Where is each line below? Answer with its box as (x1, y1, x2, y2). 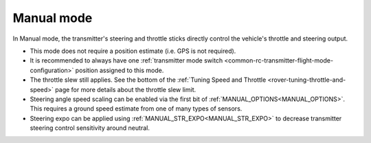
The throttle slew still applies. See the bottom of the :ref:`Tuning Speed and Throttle (30, 76, 267, 84)
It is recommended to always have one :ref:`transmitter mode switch (30, 56, 223, 65)
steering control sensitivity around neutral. (30, 124, 150, 132)
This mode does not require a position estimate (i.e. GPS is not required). (30, 47, 236, 55)
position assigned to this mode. (75, 66, 164, 74)
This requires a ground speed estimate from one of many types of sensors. (30, 104, 243, 113)
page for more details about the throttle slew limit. (55, 85, 196, 93)
